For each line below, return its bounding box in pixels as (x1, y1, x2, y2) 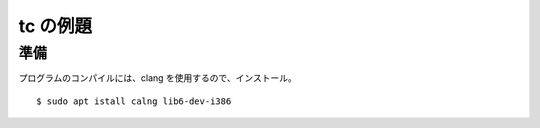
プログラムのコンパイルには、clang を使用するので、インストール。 (18, 72, 297, 84)
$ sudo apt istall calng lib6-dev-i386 (36, 95, 232, 107)
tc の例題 (18, 15, 93, 37)
